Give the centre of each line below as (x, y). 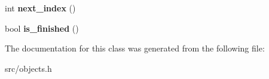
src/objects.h (28, 68)
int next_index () (40, 8)
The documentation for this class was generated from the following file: (135, 48)
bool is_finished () (42, 28)
